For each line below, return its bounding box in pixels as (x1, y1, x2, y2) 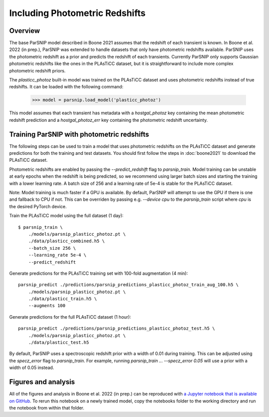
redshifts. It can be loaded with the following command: (9, 84, 124, 90)
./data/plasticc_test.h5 (28, 340, 89, 346)
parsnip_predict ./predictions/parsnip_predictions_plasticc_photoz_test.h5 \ (18, 326, 215, 332)
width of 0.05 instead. (9, 365, 54, 371)
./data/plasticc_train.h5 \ (28, 296, 97, 302)
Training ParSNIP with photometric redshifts (9, 130, 149, 138)
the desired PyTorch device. (9, 203, 67, 209)
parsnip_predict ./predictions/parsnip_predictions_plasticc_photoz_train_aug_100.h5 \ (18, 282, 239, 288)
